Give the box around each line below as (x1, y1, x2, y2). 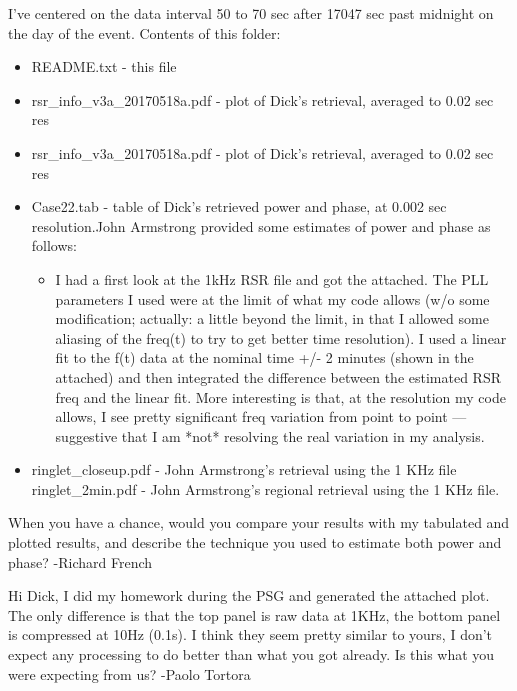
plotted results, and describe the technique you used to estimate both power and (8, 532, 502, 553)
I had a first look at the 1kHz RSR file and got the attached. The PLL (55, 268, 489, 289)
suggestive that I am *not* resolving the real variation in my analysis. (55, 425, 485, 446)
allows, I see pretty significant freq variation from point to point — (55, 406, 467, 427)
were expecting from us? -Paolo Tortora (8, 663, 251, 684)
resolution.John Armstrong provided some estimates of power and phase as (31, 215, 491, 236)
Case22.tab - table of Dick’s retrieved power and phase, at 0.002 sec (31, 196, 447, 217)
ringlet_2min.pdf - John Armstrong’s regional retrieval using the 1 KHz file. (31, 478, 500, 499)
